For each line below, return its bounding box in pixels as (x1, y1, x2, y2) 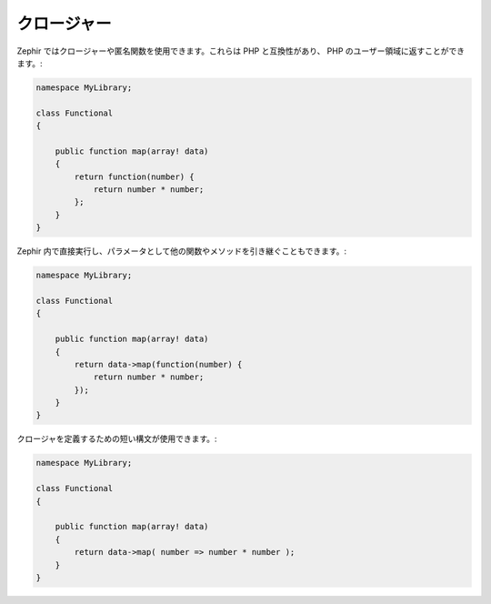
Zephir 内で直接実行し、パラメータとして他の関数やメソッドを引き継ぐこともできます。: (16, 246, 347, 257)
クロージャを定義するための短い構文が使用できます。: (16, 433, 217, 445)
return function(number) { (74, 171, 195, 182)
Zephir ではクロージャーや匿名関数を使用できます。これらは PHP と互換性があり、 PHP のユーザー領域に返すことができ (16, 45, 466, 56)
